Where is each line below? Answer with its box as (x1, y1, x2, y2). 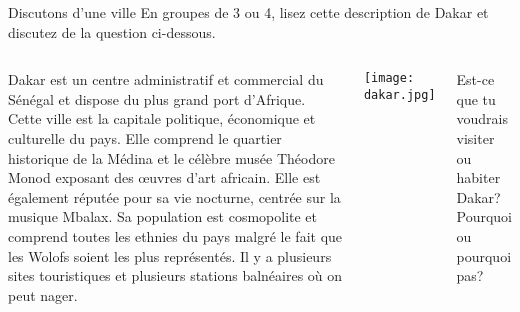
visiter (456, 127, 495, 148)
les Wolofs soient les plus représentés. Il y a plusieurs (8, 245, 332, 266)
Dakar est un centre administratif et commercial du (8, 69, 324, 90)
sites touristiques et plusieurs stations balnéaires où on (8, 265, 343, 286)
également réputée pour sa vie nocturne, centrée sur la (8, 186, 341, 207)
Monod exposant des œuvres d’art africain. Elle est (8, 167, 321, 188)
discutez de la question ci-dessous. (8, 21, 216, 42)
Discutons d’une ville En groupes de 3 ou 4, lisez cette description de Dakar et (8, 2, 489, 22)
